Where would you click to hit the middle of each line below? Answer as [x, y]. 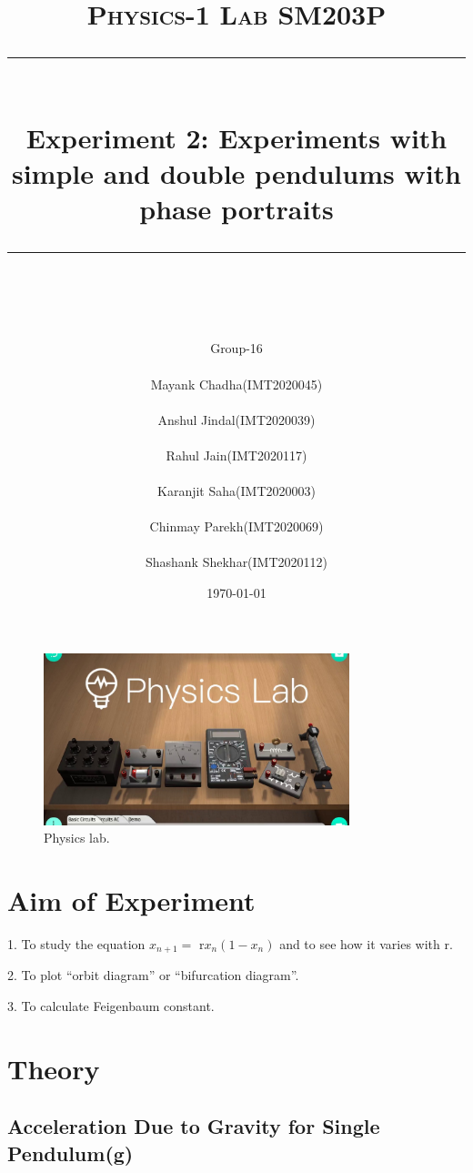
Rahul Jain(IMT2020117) [236, 455]
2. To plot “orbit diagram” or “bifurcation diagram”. [153, 975]
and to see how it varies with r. [366, 943]
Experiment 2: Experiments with [236, 137]
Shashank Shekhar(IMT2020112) [236, 562]
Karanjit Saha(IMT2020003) [236, 491]
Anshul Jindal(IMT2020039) [236, 419]
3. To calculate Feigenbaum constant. [111, 1005]
